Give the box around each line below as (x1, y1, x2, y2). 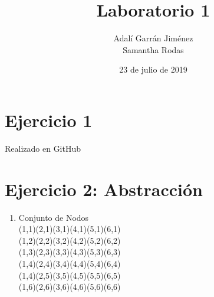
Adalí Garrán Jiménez (113, 32, 193, 44)
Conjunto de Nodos (18, 211, 89, 223)
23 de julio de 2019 (119, 63, 187, 76)
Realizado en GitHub (5, 142, 81, 154)
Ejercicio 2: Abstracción (5, 177, 203, 201)
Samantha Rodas (123, 43, 184, 56)
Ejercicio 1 (5, 107, 93, 132)
